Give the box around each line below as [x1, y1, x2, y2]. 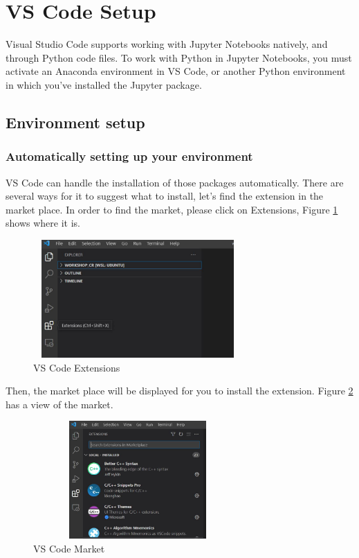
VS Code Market [33, 541, 105, 555]
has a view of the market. [6, 396, 113, 411]
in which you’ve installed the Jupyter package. [6, 77, 202, 91]
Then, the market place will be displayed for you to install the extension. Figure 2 [6, 383, 353, 398]
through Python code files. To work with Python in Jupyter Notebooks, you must [6, 50, 352, 64]
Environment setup [6, 111, 145, 132]
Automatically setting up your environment [6, 148, 253, 165]
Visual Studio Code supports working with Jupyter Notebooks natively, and [6, 37, 328, 51]
